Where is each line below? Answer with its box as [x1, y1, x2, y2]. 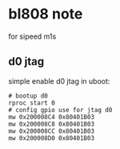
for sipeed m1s [8, 31, 57, 41]
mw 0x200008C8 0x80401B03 [8, 120, 94, 128]
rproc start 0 [8, 98, 56, 107]
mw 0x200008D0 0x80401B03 [8, 134, 94, 142]
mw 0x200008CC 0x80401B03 [8, 126, 94, 135]
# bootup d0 [8, 92, 48, 100]
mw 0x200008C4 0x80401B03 [8, 113, 94, 121]
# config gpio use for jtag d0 [8, 106, 113, 114]
